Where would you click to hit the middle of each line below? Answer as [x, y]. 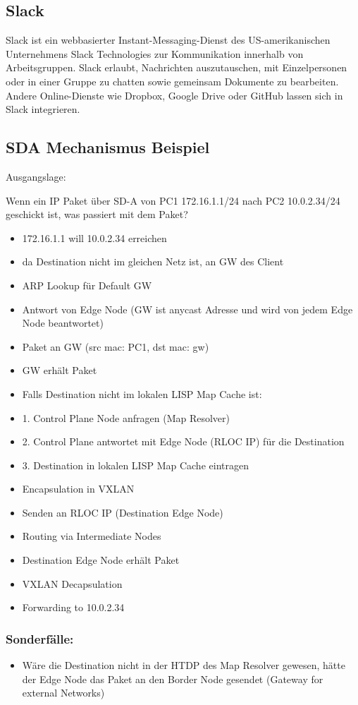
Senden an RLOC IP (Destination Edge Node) [123, 512]
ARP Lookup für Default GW [87, 285]
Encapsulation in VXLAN [78, 489]
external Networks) [63, 693]
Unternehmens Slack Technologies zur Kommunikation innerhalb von [155, 53]
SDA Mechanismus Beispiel [108, 147]
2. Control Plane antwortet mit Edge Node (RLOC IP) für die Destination [183, 441]
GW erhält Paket [60, 370]
